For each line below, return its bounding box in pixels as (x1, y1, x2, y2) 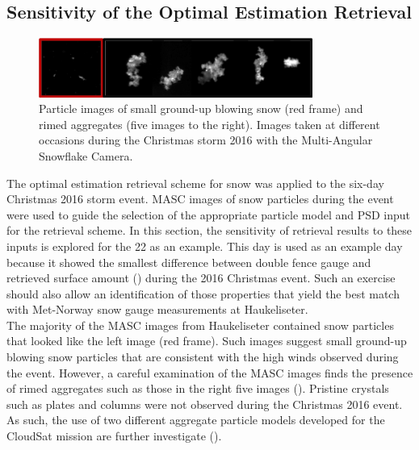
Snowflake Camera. (39, 147, 133, 164)
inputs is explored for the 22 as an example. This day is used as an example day (6, 237, 403, 254)
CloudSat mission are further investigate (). (6, 427, 222, 444)
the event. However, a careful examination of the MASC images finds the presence (6, 364, 413, 381)
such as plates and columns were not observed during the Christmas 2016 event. (6, 395, 403, 412)
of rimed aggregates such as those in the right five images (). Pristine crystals (6, 380, 389, 397)
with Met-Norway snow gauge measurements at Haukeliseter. (6, 301, 308, 318)
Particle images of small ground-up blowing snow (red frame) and (39, 100, 363, 117)
